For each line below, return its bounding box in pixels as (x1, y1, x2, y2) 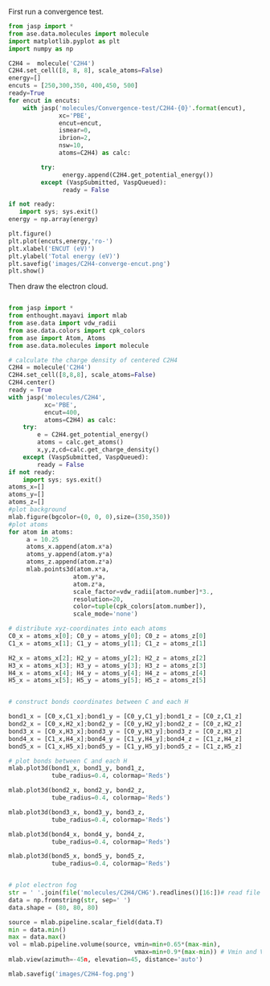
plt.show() (8, 267, 45, 276)
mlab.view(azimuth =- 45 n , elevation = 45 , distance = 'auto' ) (8, 955, 203, 963)
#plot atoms (8, 520, 48, 529)
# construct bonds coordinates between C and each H (8, 698, 189, 706)
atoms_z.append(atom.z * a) (26, 558, 113, 566)
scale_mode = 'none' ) (72, 610, 138, 618)
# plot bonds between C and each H (8, 757, 128, 765)
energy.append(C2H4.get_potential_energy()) (62, 170, 215, 179)
